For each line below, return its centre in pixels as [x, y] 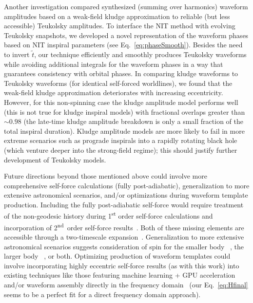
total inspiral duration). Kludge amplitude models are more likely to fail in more [124, 131]
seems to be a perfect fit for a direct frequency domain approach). [102, 294]
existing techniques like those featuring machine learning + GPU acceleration [120, 275]
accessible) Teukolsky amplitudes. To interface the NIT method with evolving [120, 26]
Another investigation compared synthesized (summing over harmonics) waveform [126, 6]
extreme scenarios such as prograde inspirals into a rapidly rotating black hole [121, 140]
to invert [17, 54]
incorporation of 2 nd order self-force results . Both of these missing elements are [124, 226]
